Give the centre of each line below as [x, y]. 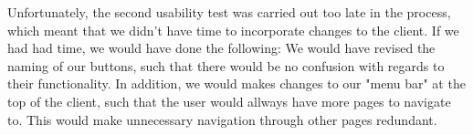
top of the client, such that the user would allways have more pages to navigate [229, 101]
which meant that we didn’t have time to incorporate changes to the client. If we [233, 30]
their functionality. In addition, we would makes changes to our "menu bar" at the [236, 83]
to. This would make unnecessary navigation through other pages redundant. [222, 119]
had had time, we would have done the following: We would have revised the [221, 48]
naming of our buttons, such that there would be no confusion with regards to [226, 65]
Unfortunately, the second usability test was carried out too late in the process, [229, 12]
